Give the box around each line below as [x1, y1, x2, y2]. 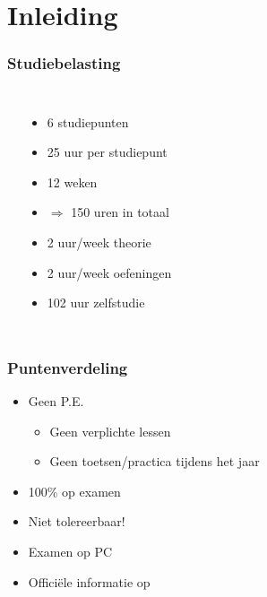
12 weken [47, 172, 98, 191]
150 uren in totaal [71, 203, 169, 221]
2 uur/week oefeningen [47, 263, 172, 281]
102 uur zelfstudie [47, 293, 145, 312]
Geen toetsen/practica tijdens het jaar [49, 452, 260, 471]
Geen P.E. [28, 391, 84, 410]
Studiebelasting [7, 52, 121, 74]
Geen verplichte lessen [49, 421, 171, 440]
